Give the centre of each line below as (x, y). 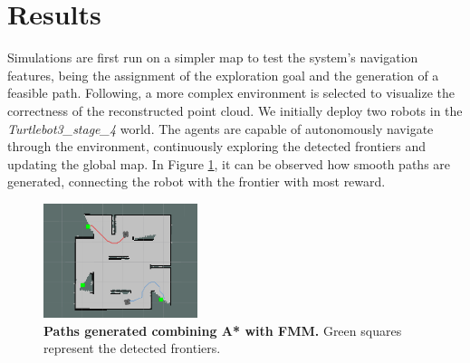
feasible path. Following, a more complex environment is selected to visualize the (231, 93)
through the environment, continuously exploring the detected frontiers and (217, 146)
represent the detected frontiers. (132, 348)
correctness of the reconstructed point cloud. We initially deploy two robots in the (235, 110)
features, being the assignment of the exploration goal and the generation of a (223, 75)
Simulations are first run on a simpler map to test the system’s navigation (213, 57)
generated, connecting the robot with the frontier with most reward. (197, 181)
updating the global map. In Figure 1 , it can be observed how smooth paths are (229, 163)
